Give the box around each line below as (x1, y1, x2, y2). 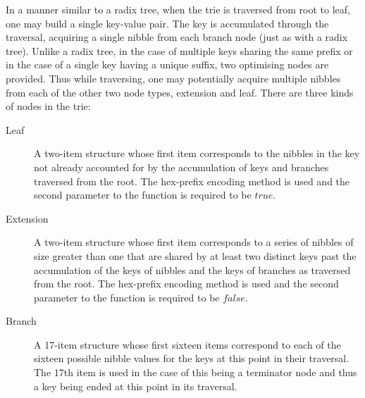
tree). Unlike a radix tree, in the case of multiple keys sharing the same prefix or (6, 43, 353, 58)
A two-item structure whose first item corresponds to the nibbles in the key (34, 146, 360, 161)
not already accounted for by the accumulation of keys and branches (34, 159, 329, 174)
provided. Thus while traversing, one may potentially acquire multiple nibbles (6, 70, 341, 85)
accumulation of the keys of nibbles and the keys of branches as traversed (34, 262, 351, 277)
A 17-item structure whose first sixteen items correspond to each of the (34, 337, 341, 352)
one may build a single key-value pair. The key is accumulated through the (6, 15, 329, 30)
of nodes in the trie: (6, 99, 91, 113)
